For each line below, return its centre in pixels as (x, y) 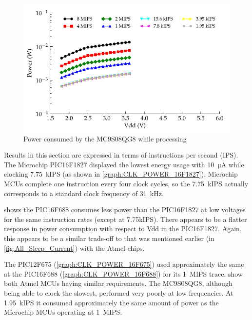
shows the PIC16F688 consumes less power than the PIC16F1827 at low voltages (125, 210)
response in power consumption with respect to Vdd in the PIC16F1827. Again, (123, 229)
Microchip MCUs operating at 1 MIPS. (63, 312)
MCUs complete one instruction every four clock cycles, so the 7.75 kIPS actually (126, 184)
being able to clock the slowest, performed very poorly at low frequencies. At (119, 293)
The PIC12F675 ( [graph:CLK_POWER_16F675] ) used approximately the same (124, 264)
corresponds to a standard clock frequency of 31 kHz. (84, 193)
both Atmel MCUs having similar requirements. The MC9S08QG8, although (118, 283)
